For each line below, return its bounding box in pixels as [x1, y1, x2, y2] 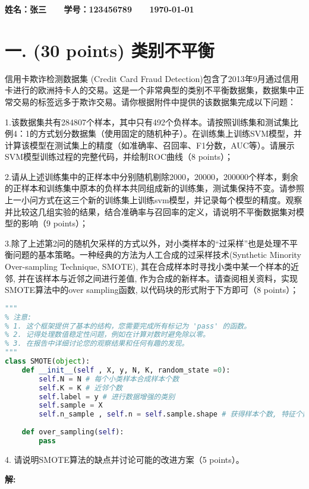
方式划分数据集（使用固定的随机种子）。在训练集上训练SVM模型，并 [37, 127, 302, 140]
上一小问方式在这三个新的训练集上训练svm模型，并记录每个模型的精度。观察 [5, 194, 302, 206]
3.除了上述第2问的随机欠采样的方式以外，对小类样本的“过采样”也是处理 [5, 236, 282, 249]
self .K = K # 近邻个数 [39, 383, 122, 392]
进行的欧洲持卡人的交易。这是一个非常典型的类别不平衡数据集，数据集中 [12, 84, 296, 96]
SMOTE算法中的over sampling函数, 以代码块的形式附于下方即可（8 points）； [5, 283, 299, 296]
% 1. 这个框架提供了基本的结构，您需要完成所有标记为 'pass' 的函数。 [5, 321, 251, 330]
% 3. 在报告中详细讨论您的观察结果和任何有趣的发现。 [5, 339, 189, 348]
